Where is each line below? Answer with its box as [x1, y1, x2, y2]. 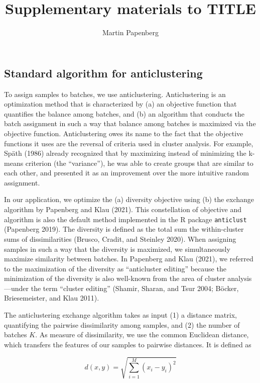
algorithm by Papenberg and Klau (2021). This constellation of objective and [4, 204, 241, 215]
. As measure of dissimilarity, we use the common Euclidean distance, [35, 329, 249, 340]
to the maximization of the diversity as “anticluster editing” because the [4, 263, 226, 273]
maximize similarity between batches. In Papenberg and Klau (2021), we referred [4, 253, 253, 264]
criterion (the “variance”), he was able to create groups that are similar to [25, 157, 253, 168]
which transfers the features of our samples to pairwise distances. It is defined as [4, 339, 251, 349]
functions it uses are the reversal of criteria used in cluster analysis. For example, [4, 138, 253, 148]
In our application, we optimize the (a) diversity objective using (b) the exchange [4, 194, 254, 205]
